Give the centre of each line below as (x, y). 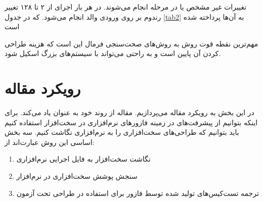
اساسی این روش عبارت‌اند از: (50, 142)
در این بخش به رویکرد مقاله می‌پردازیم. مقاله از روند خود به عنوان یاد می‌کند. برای (129, 112)
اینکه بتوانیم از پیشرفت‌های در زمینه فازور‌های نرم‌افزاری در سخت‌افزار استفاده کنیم (131, 122)
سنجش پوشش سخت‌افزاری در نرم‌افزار (77, 176)
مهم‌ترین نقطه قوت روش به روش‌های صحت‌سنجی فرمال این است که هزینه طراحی (131, 43)
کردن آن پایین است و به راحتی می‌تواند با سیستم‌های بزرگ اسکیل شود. (113, 53)
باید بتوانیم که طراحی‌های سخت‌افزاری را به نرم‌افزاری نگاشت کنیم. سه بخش (122, 132)
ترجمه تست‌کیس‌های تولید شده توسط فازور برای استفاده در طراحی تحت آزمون (138, 193)
